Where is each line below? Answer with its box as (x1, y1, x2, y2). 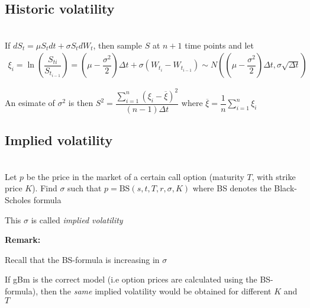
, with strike (251, 170, 296, 182)
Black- (274, 182, 298, 194)
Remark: (5, 233, 41, 246)
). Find (32, 182, 57, 194)
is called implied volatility (31, 213, 123, 226)
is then (68, 97, 93, 109)
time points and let (185, 38, 254, 51)
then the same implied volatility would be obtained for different (40, 284, 272, 297)
